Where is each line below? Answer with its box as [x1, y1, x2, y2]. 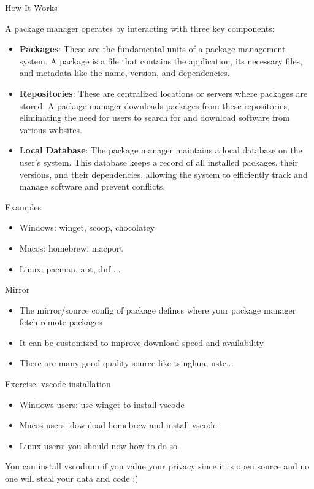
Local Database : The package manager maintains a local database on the [19, 144, 302, 156]
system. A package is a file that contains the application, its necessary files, [19, 54, 302, 67]
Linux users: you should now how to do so [19, 439, 178, 452]
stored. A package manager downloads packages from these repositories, [19, 99, 289, 112]
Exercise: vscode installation [5, 377, 111, 390]
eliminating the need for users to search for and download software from [19, 111, 290, 124]
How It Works [5, 1, 58, 13]
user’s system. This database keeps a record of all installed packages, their [19, 155, 299, 168]
